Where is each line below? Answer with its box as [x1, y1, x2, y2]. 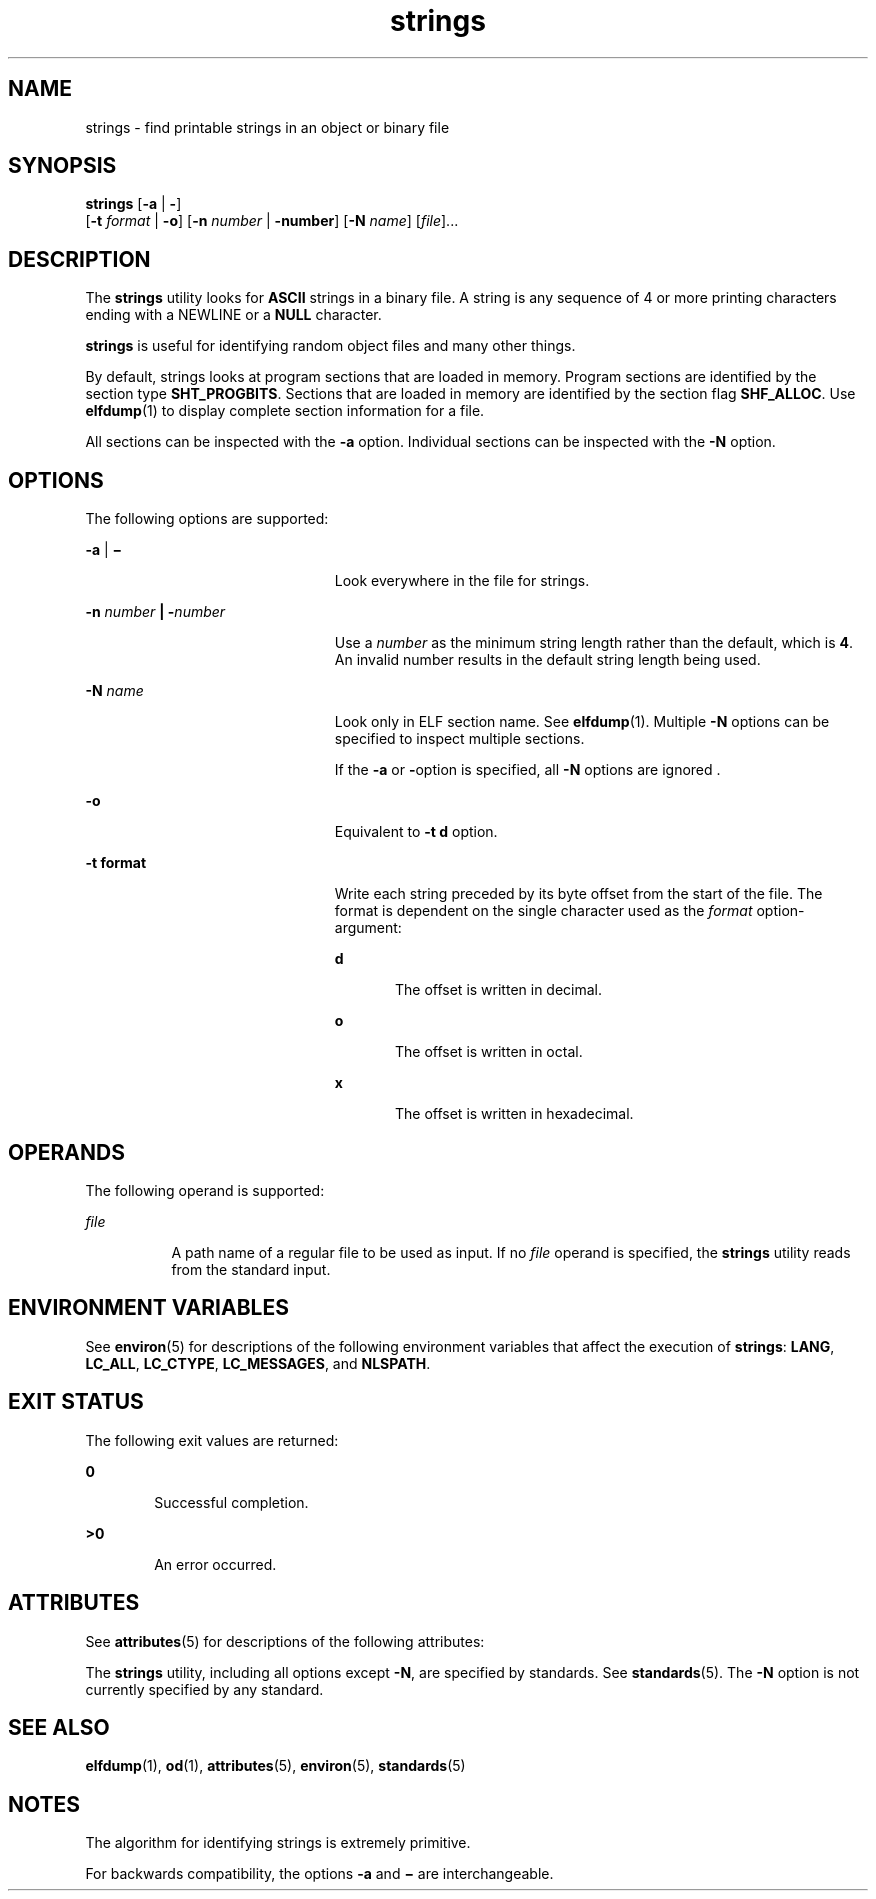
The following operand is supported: [85, 1181, 325, 1199]
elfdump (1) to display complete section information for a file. [85, 402, 485, 420]
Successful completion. [154, 1493, 309, 1511]
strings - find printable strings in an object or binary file [85, 118, 450, 136]
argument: [334, 919, 402, 937]
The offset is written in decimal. [395, 981, 603, 999]
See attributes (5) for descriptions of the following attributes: [85, 1632, 485, 1650]
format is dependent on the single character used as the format [334, 902, 753, 920]
